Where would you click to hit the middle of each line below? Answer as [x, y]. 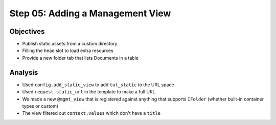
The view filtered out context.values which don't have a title [91, 113]
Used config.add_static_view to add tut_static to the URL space [98, 85]
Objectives [27, 31]
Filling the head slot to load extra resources [68, 51]
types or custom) [40, 106]
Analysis [24, 72]
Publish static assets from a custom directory [70, 44]
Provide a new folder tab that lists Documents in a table [80, 58]
